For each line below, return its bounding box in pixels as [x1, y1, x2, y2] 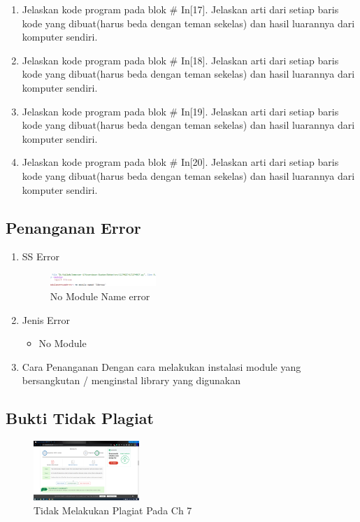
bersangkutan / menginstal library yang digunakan [22, 373, 241, 388]
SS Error [22, 249, 60, 264]
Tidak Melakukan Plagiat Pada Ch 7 [34, 502, 192, 517]
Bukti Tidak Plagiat [6, 407, 154, 429]
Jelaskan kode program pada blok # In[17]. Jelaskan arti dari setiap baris [22, 2, 339, 16]
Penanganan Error [6, 216, 141, 238]
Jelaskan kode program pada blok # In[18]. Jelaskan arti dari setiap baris [22, 52, 339, 67]
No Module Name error [50, 289, 150, 303]
